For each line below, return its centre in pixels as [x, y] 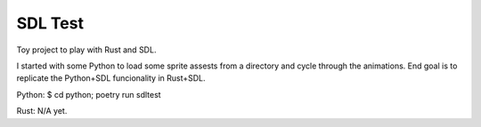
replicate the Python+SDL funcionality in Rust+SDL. [111, 78]
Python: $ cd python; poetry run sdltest [89, 94]
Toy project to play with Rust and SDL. [86, 50]
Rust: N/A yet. [42, 111]
